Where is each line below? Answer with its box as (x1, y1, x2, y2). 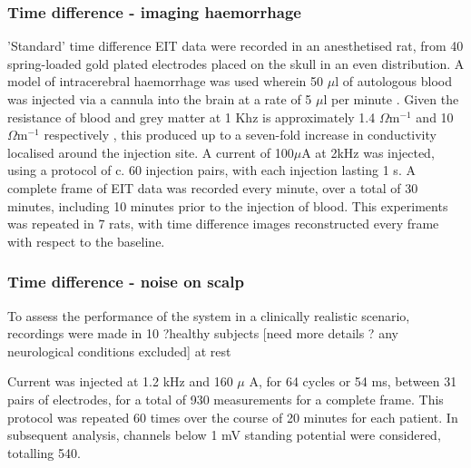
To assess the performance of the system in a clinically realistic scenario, (7, 306, 410, 325)
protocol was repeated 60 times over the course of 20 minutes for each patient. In (7, 407, 458, 426)
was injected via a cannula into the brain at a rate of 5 (7, 90, 312, 108)
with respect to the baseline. (7, 231, 165, 250)
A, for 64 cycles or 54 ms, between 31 (249, 372, 457, 391)
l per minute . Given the (323, 90, 459, 108)
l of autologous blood (335, 72, 452, 91)
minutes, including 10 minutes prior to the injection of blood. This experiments (7, 196, 448, 215)
